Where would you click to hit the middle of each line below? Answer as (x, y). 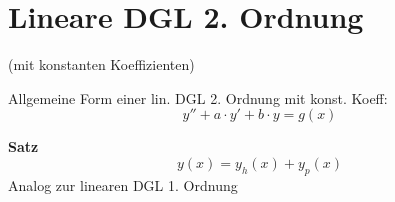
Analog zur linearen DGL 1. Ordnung (123, 184)
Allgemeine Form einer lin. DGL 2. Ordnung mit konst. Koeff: (198, 97)
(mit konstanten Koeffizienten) (101, 64)
